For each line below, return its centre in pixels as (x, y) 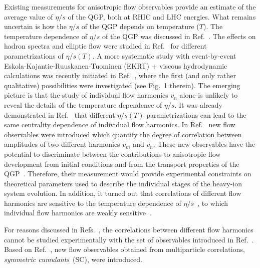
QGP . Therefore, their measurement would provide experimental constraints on (128, 174)
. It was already (198, 104)
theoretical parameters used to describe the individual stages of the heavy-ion (123, 183)
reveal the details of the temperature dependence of (83, 104)
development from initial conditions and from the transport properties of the (122, 164)
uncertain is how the (35, 26)
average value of (29, 16)
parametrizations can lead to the (196, 114)
